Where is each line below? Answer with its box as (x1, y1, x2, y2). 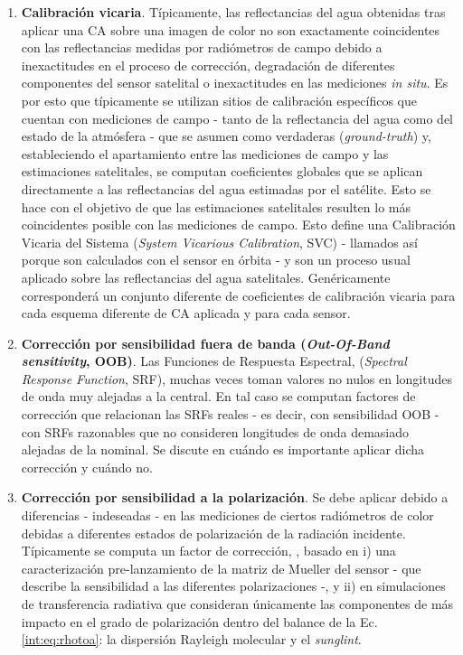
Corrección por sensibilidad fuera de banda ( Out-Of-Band (21, 333, 390, 352)
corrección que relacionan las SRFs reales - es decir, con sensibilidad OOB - (21, 405, 439, 424)
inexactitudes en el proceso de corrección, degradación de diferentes (21, 55, 395, 74)
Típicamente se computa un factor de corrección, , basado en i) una (21, 541, 396, 560)
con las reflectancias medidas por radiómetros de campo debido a (21, 38, 383, 57)
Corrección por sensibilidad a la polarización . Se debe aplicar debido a (21, 488, 449, 507)
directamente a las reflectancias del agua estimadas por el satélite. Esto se (21, 179, 431, 198)
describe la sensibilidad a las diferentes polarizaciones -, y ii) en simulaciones (21, 576, 446, 595)
